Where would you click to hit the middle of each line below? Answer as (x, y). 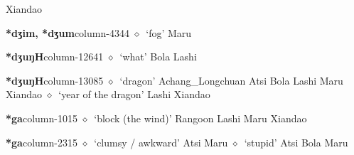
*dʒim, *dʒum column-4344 (68, 32)
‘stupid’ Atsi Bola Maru (296, 142)
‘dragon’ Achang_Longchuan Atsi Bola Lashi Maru (231, 80)
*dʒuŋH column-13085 (55, 80)
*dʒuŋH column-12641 (55, 57)
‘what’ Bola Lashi (158, 57)
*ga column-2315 (42, 142)
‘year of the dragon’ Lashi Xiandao (134, 94)
